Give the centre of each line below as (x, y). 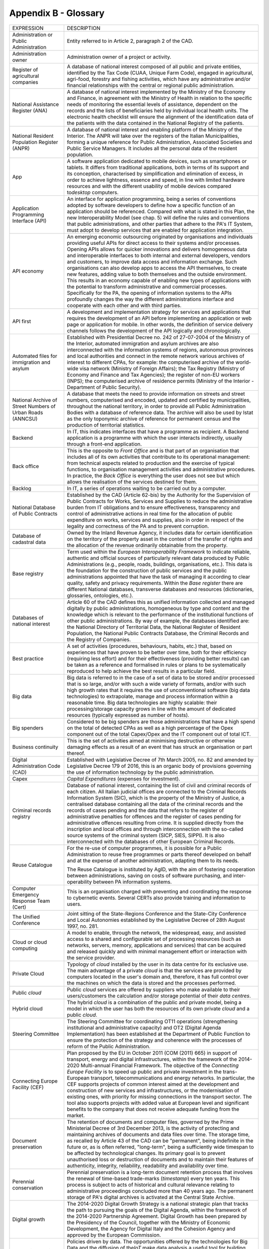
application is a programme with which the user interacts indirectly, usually (155, 438)
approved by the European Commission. (114, 1235)
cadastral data (29, 542)
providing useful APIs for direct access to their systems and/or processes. (154, 243)
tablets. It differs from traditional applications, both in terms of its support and (158, 167)
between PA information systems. (132, 882)
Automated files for (35, 356)
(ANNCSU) (25, 419)
